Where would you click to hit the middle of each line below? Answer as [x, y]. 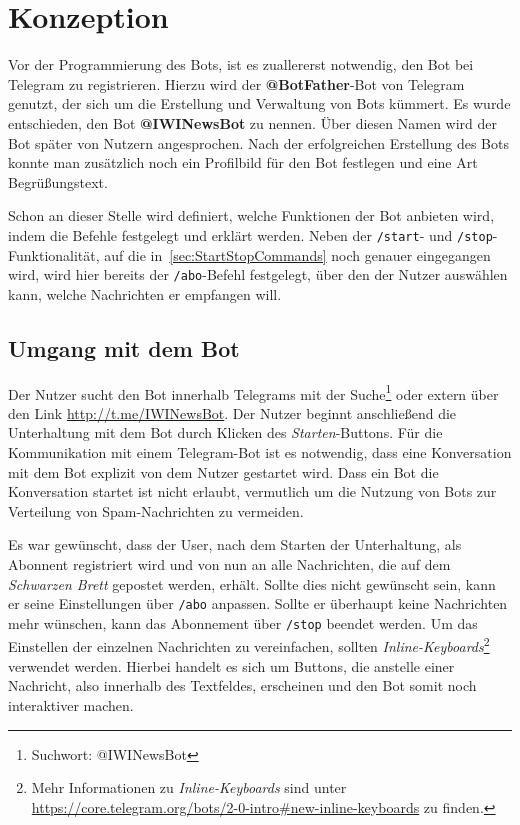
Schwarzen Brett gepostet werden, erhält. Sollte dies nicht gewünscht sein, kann [252, 583]
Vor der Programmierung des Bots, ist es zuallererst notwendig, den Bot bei [241, 64]
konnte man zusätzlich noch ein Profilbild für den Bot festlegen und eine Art [243, 162]
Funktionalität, [54, 254]
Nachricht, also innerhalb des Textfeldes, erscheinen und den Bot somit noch [242, 685]
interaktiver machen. [71, 704]
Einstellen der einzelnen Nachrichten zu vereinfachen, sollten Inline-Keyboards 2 [249, 645]
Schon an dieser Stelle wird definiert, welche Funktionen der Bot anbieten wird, [251, 215]
